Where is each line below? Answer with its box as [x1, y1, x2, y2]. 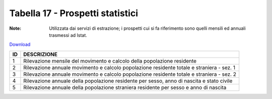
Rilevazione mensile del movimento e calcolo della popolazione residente [23, 57, 196, 64]
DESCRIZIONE [23, 51, 58, 58]
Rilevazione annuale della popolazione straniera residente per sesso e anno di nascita [23, 84, 227, 91]
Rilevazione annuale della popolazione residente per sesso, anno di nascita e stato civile [23, 77, 233, 84]
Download [9, 41, 31, 47]
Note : [9, 25, 22, 31]
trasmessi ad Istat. [49, 32, 88, 38]
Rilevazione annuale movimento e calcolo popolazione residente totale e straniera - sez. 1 [23, 64, 235, 71]
